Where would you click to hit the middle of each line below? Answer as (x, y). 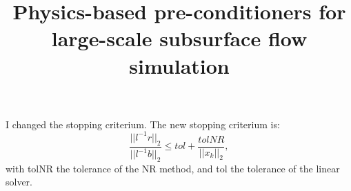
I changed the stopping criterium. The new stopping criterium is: (143, 124)
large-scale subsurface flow (179, 38)
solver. (19, 182)
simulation (179, 65)
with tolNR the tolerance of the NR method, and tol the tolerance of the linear (173, 168)
